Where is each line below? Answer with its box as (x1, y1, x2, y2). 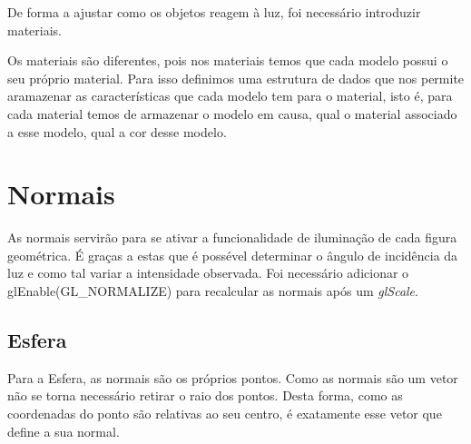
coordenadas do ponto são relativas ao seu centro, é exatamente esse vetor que (7, 404, 442, 423)
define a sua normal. (7, 421, 120, 440)
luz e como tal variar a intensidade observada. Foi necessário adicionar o (7, 263, 409, 282)
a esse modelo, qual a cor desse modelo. (7, 122, 227, 141)
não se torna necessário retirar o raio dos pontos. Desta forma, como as (7, 386, 403, 405)
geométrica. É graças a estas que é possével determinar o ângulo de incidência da (7, 245, 458, 264)
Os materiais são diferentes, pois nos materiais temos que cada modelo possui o (7, 51, 448, 70)
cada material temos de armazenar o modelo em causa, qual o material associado (7, 104, 457, 123)
